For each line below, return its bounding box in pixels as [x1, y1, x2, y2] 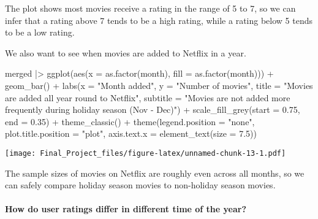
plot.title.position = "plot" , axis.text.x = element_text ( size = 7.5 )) [5, 127, 257, 140]
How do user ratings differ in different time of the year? [5, 202, 247, 215]
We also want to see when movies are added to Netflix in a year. [5, 46, 246, 59]
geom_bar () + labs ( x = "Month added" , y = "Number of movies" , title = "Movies [5, 79, 313, 91]
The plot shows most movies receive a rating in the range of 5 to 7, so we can [5, 2, 296, 14]
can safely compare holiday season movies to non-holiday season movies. [5, 179, 276, 191]
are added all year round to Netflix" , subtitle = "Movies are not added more [5, 91, 290, 104]
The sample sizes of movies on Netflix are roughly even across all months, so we [5, 166, 305, 179]
